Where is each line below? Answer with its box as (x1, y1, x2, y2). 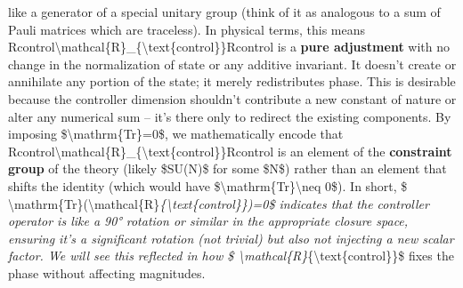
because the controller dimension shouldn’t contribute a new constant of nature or (8, 89, 457, 108)
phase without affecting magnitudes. (8, 263, 206, 282)
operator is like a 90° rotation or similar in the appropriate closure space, (8, 212, 409, 230)
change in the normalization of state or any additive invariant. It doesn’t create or (8, 54, 457, 73)
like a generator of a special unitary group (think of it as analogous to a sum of (8, 3, 441, 20)
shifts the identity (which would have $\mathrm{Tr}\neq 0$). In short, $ (8, 176, 408, 195)
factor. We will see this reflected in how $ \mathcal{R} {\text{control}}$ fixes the (8, 246, 454, 265)
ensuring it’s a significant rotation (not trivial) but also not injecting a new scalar (8, 228, 454, 247)
